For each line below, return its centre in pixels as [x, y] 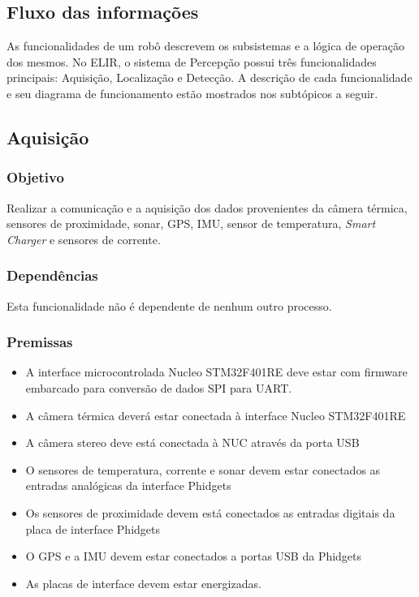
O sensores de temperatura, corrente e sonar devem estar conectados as [203, 469]
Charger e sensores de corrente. [84, 239]
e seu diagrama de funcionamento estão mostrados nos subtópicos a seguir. [192, 93]
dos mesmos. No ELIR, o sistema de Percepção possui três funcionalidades [192, 61]
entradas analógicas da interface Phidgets [128, 485]
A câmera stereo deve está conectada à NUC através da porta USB [192, 442]
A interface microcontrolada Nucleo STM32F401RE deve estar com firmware [216, 372]
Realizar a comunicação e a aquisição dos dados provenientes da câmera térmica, [207, 207]
